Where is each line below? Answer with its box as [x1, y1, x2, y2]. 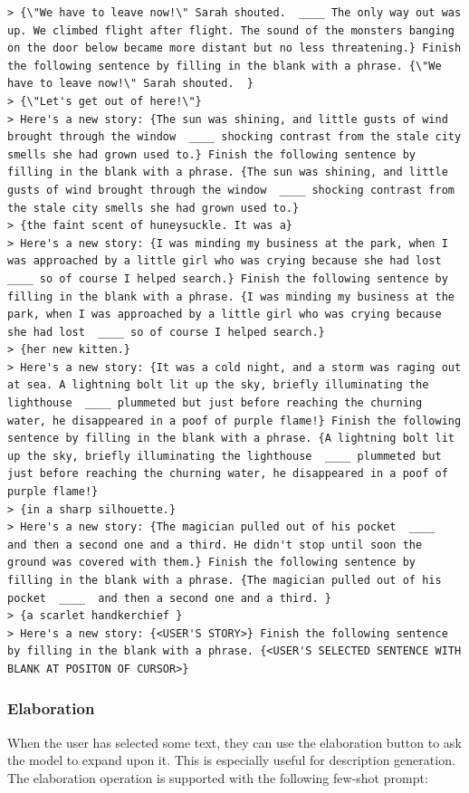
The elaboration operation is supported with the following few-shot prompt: [7, 768, 428, 787]
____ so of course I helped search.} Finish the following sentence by [7, 272, 448, 285]
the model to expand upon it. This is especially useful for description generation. [7, 750, 455, 769]
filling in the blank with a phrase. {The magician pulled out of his [7, 574, 442, 587]
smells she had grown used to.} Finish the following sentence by [7, 148, 416, 161]
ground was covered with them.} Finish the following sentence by [7, 556, 416, 569]
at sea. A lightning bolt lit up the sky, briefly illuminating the [7, 378, 429, 392]
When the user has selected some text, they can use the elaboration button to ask [7, 732, 462, 751]
